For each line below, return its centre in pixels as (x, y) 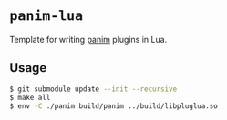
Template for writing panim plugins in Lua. (88, 39)
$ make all (30, 97)
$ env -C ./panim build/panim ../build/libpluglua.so (114, 106)
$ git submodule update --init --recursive (93, 89)
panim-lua (46, 16)
